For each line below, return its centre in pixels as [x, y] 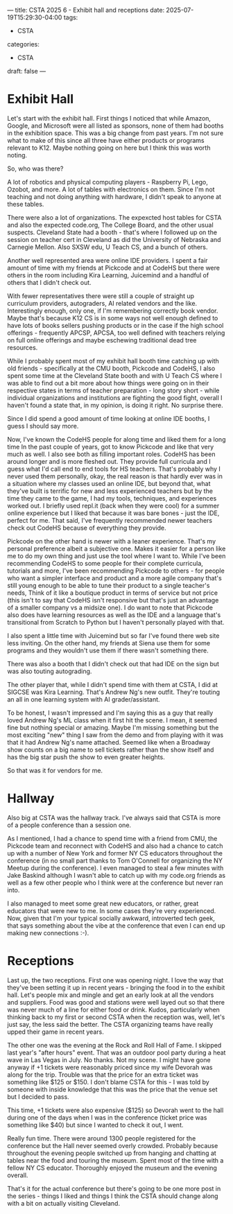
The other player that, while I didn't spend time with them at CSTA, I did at [113, 684]
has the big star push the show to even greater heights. [86, 757]
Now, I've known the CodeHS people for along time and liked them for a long [116, 439]
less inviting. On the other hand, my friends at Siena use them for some [109, 643]
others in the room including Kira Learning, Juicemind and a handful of [108, 275]
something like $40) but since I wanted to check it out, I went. [95, 1125]
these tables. [26, 204]
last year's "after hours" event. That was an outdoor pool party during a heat [116, 1052]
